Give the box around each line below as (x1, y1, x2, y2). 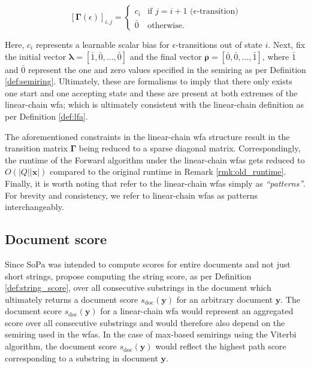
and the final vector (129, 50, 202, 62)
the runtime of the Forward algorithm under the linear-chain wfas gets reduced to (5, 153, 305, 166)
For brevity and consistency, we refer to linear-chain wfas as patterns (5, 188, 258, 201)
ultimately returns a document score (5, 293, 138, 305)
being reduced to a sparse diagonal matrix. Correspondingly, (78, 142, 301, 154)
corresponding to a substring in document (5, 351, 158, 364)
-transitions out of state (176, 38, 262, 50)
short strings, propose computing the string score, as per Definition (5, 269, 252, 282)
